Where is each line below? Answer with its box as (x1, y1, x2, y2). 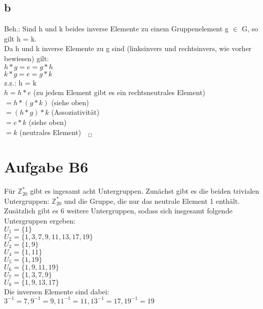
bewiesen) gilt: (4, 53, 49, 63)
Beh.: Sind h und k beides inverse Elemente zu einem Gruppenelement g (4, 23, 229, 34)
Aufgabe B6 (4, 156, 89, 177)
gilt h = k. (4, 33, 37, 43)
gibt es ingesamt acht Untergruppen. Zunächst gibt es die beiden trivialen (30, 186, 259, 196)
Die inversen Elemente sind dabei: (4, 286, 109, 296)
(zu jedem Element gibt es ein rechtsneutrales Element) (33, 87, 206, 98)
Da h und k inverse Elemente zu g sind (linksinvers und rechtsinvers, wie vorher (4, 43, 252, 54)
